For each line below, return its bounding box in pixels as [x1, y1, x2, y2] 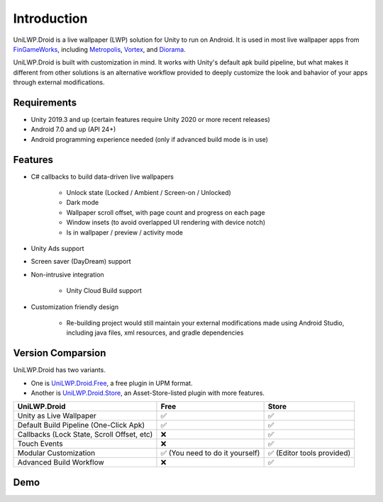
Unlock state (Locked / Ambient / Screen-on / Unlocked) [66, 189, 232, 197]
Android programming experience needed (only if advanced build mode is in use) [30, 135, 269, 143]
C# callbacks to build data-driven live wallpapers [30, 172, 174, 181]
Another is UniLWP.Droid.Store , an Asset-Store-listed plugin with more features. [30, 389, 265, 397]
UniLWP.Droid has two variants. [13, 366, 106, 374]
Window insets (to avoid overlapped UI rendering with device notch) [66, 218, 266, 227]
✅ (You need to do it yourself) [160, 448, 260, 458]
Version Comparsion [13, 347, 106, 359]
